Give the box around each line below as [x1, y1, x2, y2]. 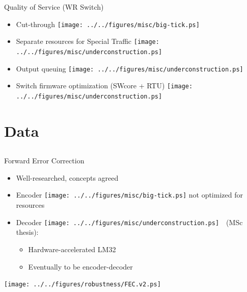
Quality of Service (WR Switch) [4, 2, 104, 12]
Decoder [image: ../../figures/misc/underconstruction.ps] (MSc [16, 216, 243, 227]
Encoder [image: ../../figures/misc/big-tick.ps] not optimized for [16, 189, 243, 200]
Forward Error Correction [4, 155, 85, 166]
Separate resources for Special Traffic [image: [16, 36, 159, 46]
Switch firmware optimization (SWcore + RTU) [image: [16, 80, 193, 91]
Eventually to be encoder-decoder [28, 261, 133, 272]
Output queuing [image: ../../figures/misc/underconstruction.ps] [16, 63, 243, 74]
